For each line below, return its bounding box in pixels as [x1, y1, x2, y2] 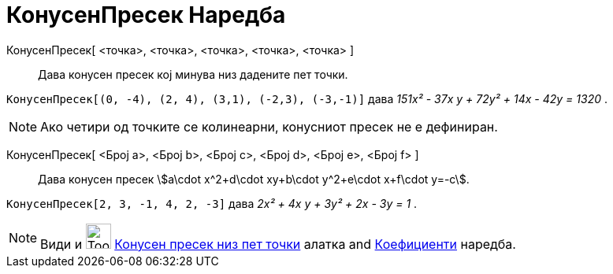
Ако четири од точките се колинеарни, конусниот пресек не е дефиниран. [40, 118, 498, 135]
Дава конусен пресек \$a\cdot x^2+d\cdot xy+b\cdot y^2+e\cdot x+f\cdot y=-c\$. [38, 172, 470, 186]
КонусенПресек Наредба [6, 2, 286, 28]
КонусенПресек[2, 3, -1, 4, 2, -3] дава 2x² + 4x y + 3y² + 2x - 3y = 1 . [6, 196, 418, 210]
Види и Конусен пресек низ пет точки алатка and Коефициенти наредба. [40, 235, 516, 252]
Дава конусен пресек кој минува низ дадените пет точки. [38, 67, 348, 81]
